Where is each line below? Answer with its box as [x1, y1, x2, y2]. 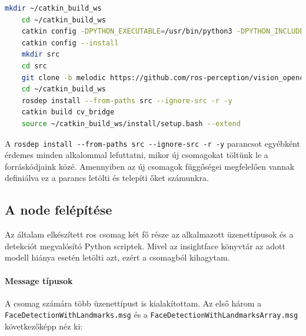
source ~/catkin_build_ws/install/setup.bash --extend [21, 119, 241, 128]
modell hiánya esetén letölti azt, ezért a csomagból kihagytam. [5, 251, 230, 263]
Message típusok [5, 274, 73, 286]
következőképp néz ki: [5, 320, 83, 332]
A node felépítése [5, 200, 112, 219]
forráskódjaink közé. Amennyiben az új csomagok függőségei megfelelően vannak [5, 160, 295, 172]
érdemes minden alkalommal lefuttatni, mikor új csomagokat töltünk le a [5, 149, 268, 161]
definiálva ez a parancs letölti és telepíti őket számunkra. [5, 172, 209, 184]
